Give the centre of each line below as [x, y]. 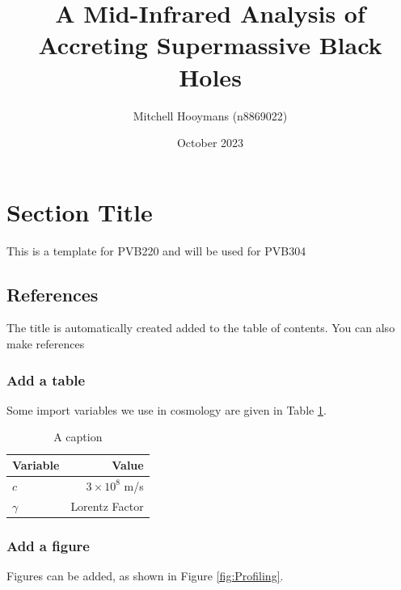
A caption [78, 437]
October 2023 [210, 143]
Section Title [80, 211]
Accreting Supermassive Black [210, 45]
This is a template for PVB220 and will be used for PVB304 [156, 250]
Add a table [46, 379]
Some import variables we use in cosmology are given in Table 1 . [167, 409]
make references [46, 344]
